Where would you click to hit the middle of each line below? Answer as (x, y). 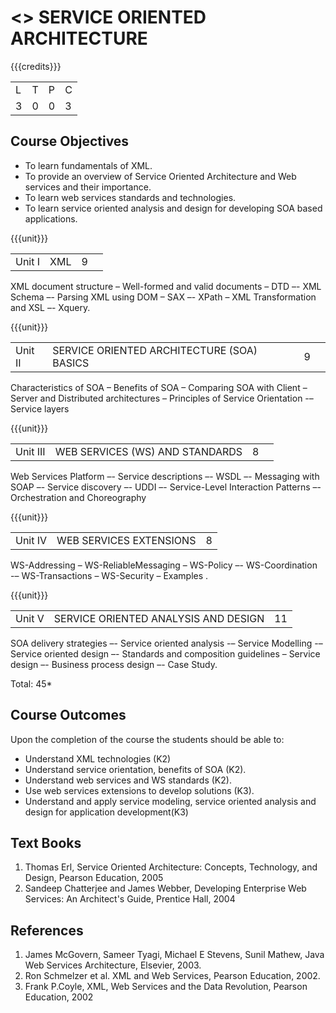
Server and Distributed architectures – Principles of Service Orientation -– (162, 398)
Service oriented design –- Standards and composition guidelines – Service (165, 653)
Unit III (30, 451)
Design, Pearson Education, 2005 (94, 878)
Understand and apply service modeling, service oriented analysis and (170, 801)
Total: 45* (31, 683)
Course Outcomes (68, 715)
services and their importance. (88, 187)
